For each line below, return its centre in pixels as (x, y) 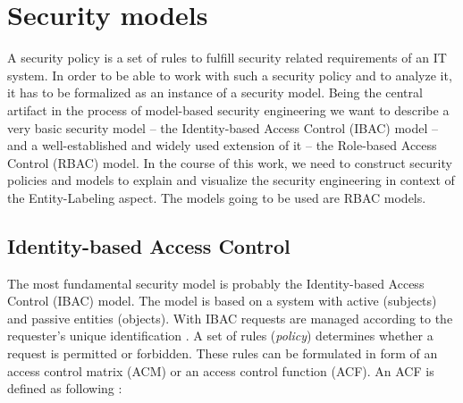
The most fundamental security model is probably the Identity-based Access (216, 283)
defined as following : (65, 388)
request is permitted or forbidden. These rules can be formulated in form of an (223, 353)
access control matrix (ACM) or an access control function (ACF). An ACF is (221, 370)
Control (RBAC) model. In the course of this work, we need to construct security (230, 162)
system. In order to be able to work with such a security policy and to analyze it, (230, 75)
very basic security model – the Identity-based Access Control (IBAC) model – (223, 127)
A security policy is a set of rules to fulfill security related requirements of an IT (227, 58)
